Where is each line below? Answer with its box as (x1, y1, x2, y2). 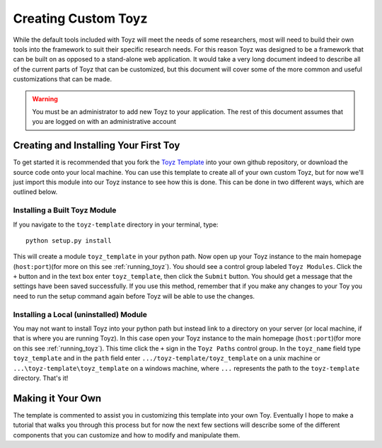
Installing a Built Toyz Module (13, 205, 117, 215)
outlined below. (13, 188, 58, 196)
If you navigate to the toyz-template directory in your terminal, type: (13, 220, 219, 229)
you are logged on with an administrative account (32, 117, 177, 126)
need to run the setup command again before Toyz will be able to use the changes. (13, 292, 255, 300)
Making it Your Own (13, 392, 102, 404)
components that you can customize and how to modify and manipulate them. (13, 430, 241, 439)
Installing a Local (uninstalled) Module (13, 309, 148, 319)
